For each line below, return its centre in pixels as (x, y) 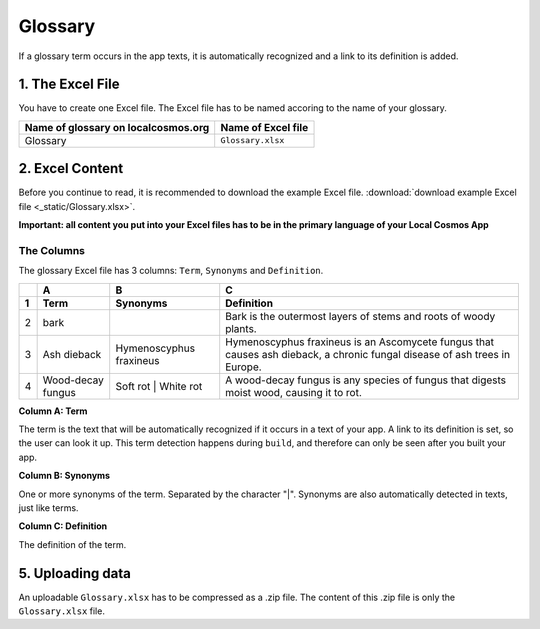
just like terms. (48, 508)
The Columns (51, 250)
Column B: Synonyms (64, 476)
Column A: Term (53, 411)
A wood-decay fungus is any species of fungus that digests (366, 380)
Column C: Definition (63, 526)
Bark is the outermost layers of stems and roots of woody (360, 316)
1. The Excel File (69, 84)
